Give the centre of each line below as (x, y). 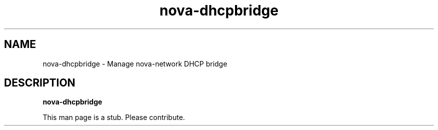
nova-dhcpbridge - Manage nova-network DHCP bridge (135, 63)
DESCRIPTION (40, 83)
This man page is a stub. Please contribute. (114, 117)
